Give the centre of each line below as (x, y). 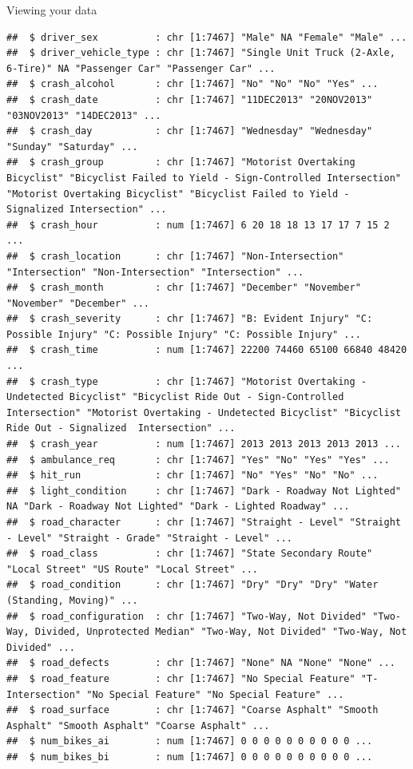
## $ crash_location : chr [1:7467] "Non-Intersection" (175, 256)
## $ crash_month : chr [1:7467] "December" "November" (184, 288)
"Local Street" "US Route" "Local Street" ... (132, 569)
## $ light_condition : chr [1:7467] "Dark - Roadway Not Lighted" (204, 491)
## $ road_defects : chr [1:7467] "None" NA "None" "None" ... (201, 663)
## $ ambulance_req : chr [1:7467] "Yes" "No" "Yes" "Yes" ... (198, 460)
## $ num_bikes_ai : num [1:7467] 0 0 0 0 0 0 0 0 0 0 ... (190, 741)
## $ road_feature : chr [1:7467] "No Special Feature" (181, 678)
